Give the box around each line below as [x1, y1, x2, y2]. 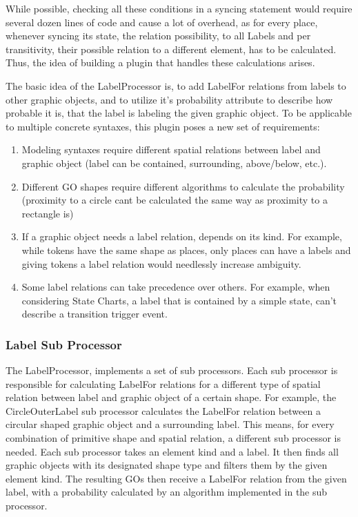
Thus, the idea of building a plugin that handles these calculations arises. [6, 55, 315, 70]
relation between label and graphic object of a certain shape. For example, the [6, 390, 337, 404]
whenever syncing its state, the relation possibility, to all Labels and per [6, 28, 311, 43]
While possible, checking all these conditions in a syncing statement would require [6, 1, 352, 15]
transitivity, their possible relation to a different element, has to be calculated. [6, 41, 337, 56]
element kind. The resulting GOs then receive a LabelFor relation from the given [6, 471, 347, 485]
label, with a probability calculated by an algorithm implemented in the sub [6, 485, 328, 499]
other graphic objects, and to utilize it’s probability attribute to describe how [6, 92, 333, 106]
